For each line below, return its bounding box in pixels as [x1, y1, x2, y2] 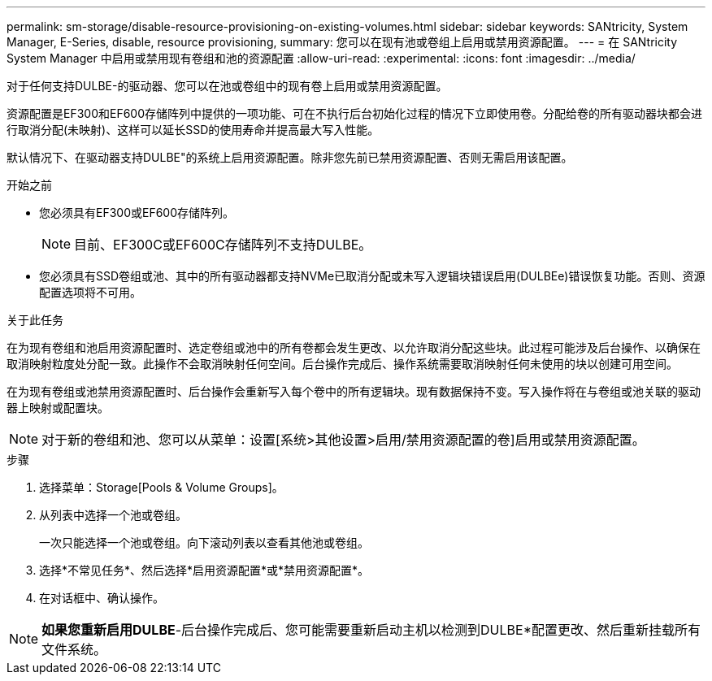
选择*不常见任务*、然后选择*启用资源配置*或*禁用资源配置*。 [39, 563, 370, 577]
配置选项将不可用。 [39, 285, 141, 299]
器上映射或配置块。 [7, 401, 109, 414]
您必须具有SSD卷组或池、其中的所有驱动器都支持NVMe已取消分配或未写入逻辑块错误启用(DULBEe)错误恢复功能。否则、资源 [39, 269, 705, 283]
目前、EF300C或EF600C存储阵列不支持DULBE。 [74, 236, 372, 253]
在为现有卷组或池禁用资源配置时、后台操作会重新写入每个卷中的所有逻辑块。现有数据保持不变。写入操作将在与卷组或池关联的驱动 [7, 384, 701, 398]
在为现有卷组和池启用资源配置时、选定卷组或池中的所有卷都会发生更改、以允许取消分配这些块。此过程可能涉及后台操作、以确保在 [7, 340, 701, 354]
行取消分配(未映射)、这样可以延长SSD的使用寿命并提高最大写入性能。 [7, 123, 380, 137]
